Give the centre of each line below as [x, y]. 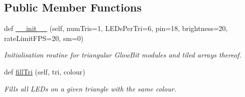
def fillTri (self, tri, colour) [45, 71]
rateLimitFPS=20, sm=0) [44, 38]
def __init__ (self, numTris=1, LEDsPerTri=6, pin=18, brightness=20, [116, 28]
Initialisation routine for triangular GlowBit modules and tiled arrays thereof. [123, 55]
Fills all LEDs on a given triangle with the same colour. [90, 88]
